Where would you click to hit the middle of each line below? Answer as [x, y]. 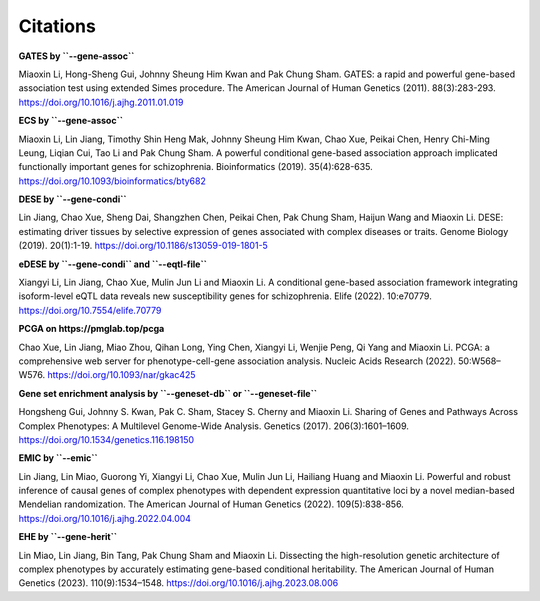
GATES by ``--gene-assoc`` [76, 56]
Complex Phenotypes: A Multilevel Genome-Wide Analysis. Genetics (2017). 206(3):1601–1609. [214, 426]
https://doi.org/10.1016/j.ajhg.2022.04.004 [105, 518]
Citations [57, 26]
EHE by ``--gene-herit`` [68, 537]
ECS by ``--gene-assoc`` [71, 121]
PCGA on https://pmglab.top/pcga [91, 329]
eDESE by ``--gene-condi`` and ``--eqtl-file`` [112, 264]
